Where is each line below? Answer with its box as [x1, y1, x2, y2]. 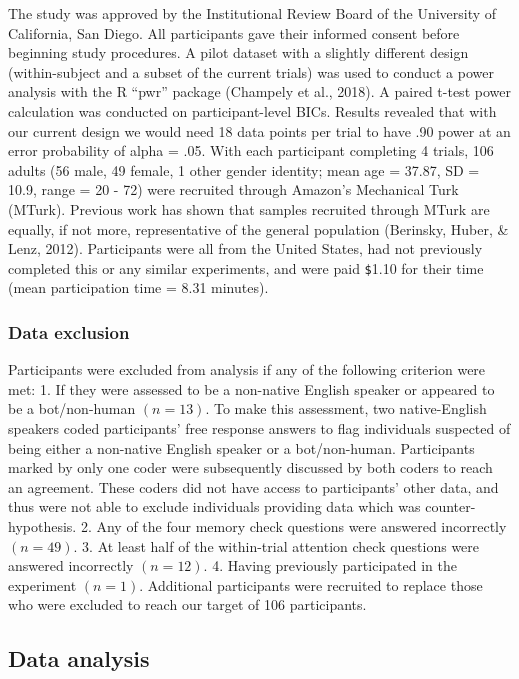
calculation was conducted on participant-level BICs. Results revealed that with [8, 100, 497, 121]
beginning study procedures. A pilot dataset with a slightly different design [8, 42, 469, 63]
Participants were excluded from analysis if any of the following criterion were [8, 359, 486, 380]
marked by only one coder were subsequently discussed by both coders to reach [8, 457, 493, 478]
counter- [425, 496, 476, 517]
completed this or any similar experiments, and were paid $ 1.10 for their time [8, 257, 484, 278]
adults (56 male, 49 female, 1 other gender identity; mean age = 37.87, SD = [8, 159, 480, 180]
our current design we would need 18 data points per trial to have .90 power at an [8, 120, 511, 141]
